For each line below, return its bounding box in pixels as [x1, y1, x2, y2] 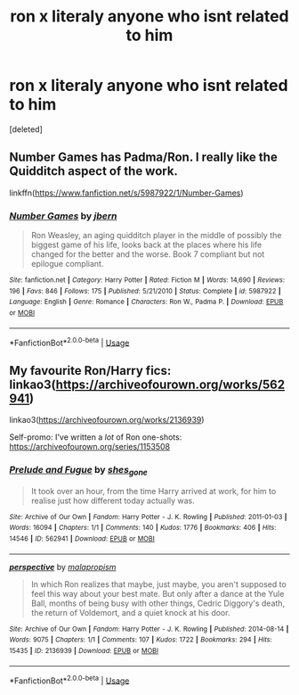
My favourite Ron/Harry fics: [9, 363, 172, 378]
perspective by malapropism [9, 561, 117, 572]
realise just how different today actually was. [30, 495, 196, 506]
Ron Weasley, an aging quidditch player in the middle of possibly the [30, 230, 282, 241]
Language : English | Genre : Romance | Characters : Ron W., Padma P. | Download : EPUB [9, 297, 284, 307]
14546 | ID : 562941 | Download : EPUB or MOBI [9, 534, 156, 543]
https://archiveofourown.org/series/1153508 [9, 442, 171, 452]
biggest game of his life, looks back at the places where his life [30, 239, 263, 251]
